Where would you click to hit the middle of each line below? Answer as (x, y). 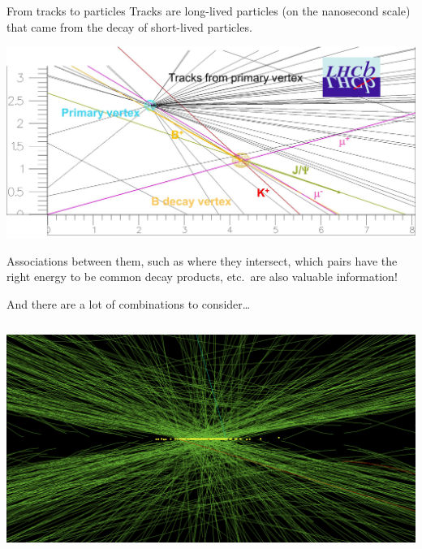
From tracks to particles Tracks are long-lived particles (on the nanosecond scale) (209, 11)
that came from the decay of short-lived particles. (129, 26)
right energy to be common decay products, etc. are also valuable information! (202, 277)
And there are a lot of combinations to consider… (129, 303)
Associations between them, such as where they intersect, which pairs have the (202, 260)
